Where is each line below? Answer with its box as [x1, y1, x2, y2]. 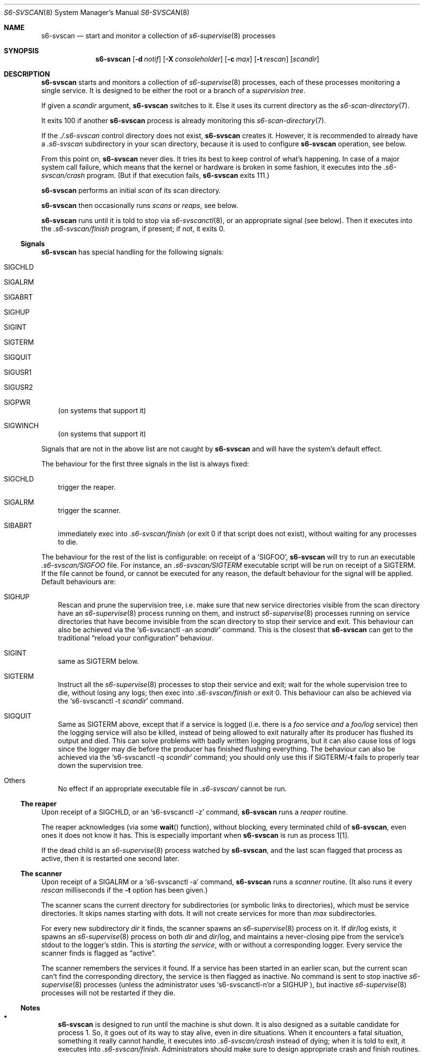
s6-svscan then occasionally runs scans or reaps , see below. [41, 201, 239, 209]
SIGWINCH [4, 421, 39, 430]
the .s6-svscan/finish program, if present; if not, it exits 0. [41, 224, 225, 233]
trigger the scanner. [58, 506, 121, 514]
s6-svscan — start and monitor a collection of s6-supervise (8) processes [41, 32, 276, 40]
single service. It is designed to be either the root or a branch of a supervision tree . [41, 86, 305, 95]
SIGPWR [4, 398, 30, 406]
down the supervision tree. [58, 761, 143, 769]
